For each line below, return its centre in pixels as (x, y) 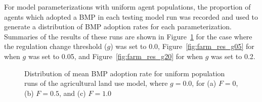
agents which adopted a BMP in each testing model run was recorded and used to (131, 16)
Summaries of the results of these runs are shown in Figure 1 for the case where (128, 36)
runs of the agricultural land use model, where (96, 83)
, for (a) (204, 83)
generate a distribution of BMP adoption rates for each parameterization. (118, 27)
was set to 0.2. (233, 56)
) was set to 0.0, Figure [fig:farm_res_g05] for (182, 46)
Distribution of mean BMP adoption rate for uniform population (125, 73)
